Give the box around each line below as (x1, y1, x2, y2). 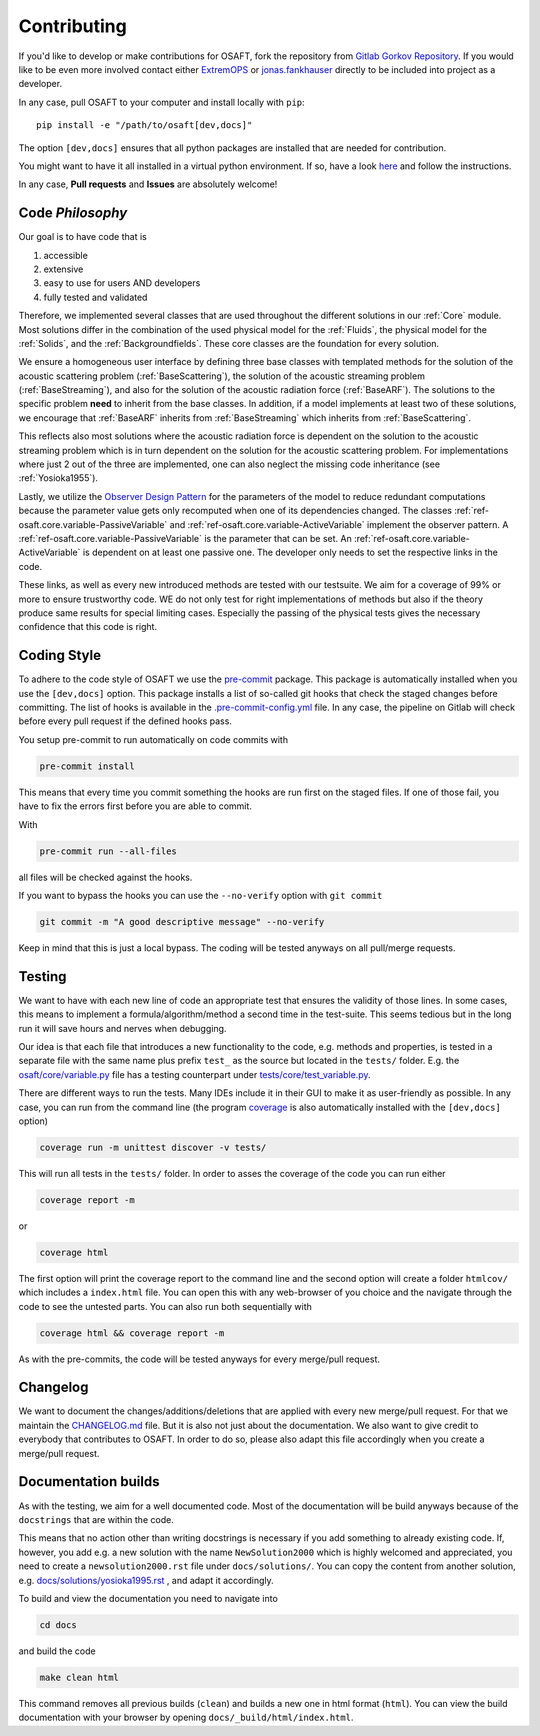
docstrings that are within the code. (18, 1513, 174, 1525)
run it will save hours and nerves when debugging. (18, 1022, 227, 1034)
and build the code (18, 1645, 96, 1657)
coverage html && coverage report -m (39, 1327, 225, 1339)
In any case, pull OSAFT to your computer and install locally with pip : (18, 96, 305, 108)
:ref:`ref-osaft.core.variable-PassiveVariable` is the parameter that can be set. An (18, 533, 352, 544)
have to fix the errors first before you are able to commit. (18, 800, 252, 812)
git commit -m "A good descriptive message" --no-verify (39, 916, 325, 927)
